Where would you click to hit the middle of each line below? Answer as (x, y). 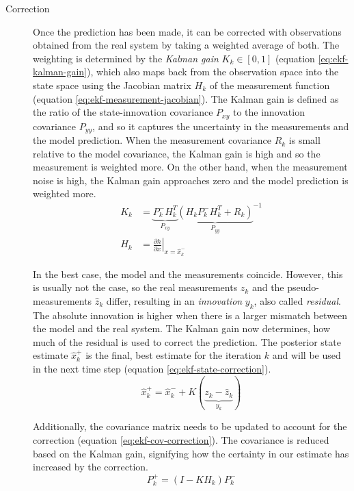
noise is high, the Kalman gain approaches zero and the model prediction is (191, 180)
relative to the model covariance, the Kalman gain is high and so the (177, 153)
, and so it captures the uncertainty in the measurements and (221, 126)
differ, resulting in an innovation (174, 300)
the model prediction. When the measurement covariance (152, 140)
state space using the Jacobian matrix (112, 85)
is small (304, 140)
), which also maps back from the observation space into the (213, 72)
